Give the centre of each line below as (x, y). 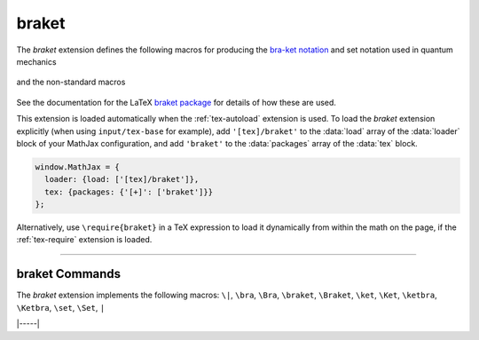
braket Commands (69, 274)
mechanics (36, 61)
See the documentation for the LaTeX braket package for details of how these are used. (177, 102)
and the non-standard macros (71, 82)
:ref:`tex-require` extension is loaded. (84, 240)
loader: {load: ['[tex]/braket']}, (122, 179)
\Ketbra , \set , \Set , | (61, 307)
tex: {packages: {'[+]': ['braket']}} (129, 192)
